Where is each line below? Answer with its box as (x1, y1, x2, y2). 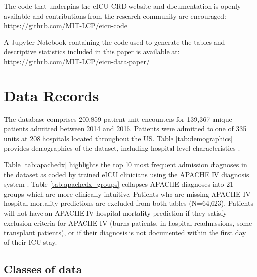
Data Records (4, 85, 99, 105)
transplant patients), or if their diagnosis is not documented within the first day (4, 227, 246, 237)
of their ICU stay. (4, 237, 57, 247)
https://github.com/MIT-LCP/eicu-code (4, 20, 127, 31)
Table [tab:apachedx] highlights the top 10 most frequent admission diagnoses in (4, 159, 247, 170)
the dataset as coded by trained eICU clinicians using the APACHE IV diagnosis (4, 169, 249, 179)
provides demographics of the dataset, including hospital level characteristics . (4, 143, 240, 153)
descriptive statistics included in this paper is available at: (4, 46, 180, 57)
